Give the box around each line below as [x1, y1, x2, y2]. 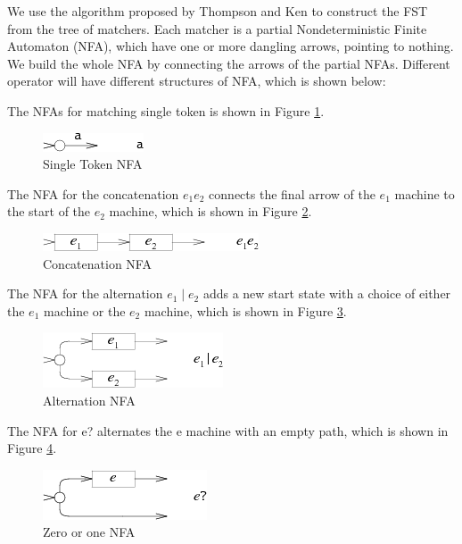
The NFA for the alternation [7, 284, 163, 303]
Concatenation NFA [43, 254, 152, 272]
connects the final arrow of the [209, 184, 375, 203]
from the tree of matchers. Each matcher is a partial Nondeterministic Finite [7, 19, 427, 38]
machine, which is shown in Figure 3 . [144, 301, 347, 320]
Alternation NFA [43, 390, 136, 409]
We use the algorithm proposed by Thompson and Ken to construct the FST [7, 2, 428, 20]
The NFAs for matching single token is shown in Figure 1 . [7, 101, 325, 120]
